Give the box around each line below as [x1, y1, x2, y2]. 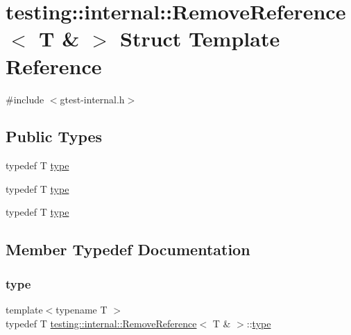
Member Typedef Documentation [6, 239, 250, 260]
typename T [55, 302, 108, 317]
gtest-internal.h [60, 92, 125, 106]
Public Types [6, 126, 103, 147]
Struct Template [119, 24, 280, 53]
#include [6, 92, 44, 106]
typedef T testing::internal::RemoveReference [6, 316, 197, 330]
